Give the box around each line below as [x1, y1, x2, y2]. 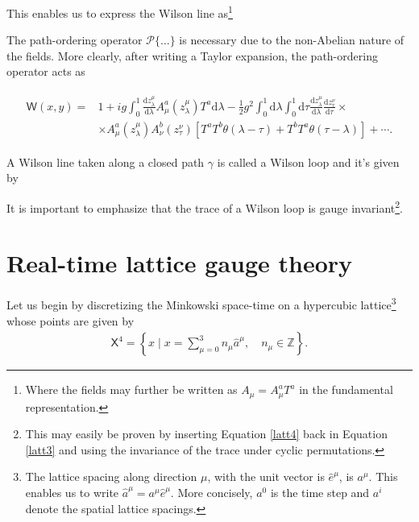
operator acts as [6, 63, 85, 80]
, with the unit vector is [207, 468, 325, 485]
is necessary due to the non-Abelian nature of [179, 31, 404, 48]
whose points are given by [6, 312, 135, 329]
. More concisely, [170, 484, 253, 501]
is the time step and [270, 484, 370, 501]
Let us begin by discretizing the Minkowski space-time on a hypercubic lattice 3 [6, 294, 396, 313]
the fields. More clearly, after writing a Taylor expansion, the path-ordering [6, 47, 378, 64]
